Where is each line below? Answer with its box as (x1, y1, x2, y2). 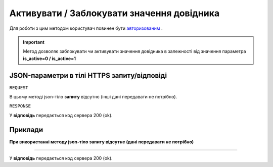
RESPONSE (9, 103, 31, 109)
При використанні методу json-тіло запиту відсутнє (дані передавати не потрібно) (9, 139, 194, 145)
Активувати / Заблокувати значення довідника (9, 8, 220, 19)
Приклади (9, 125, 43, 134)
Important (23, 39, 45, 45)
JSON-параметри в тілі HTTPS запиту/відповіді (9, 71, 167, 80)
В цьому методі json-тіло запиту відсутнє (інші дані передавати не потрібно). (9, 94, 177, 100)
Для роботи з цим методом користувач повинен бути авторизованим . (9, 25, 163, 31)
